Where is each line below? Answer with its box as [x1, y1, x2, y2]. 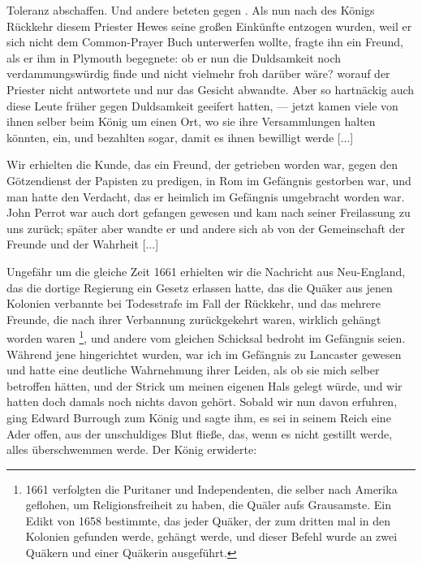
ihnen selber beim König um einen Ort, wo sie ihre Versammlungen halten [6, 113, 376, 130]
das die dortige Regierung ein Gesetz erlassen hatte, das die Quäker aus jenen [6, 279, 393, 296]
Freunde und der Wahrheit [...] [6, 235, 159, 253]
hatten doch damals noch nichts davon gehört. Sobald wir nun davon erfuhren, [6, 393, 398, 410]
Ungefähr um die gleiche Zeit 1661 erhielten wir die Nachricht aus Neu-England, [6, 262, 406, 279]
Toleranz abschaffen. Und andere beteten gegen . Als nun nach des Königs [6, 2, 375, 18]
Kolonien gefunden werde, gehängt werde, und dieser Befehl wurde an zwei [25, 528, 398, 545]
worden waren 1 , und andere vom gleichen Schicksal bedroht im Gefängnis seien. [6, 327, 406, 346]
